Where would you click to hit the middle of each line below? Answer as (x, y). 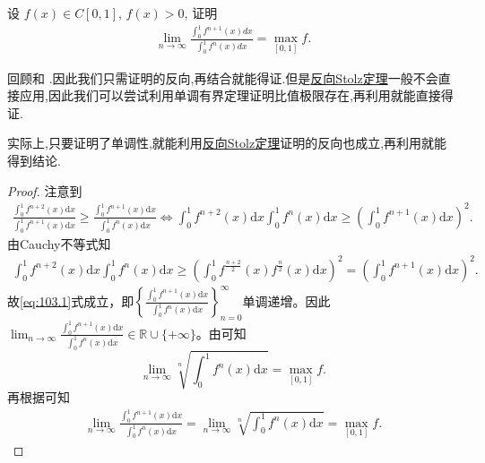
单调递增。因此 (286, 300)
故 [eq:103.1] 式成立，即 (71, 300)
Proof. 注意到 (45, 190)
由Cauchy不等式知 (59, 243)
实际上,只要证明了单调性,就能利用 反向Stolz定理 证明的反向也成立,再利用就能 (227, 143)
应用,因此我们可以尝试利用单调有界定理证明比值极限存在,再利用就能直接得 (236, 95)
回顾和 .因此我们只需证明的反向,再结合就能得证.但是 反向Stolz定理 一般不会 (223, 77)
